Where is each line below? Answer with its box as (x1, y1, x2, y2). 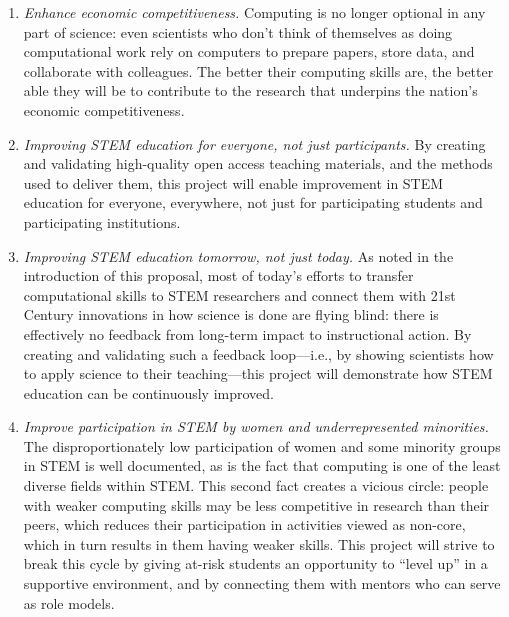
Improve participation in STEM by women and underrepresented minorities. (23, 416, 489, 437)
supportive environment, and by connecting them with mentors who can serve (23, 573, 501, 594)
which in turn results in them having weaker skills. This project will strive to (23, 533, 495, 554)
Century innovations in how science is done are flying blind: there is (23, 304, 439, 325)
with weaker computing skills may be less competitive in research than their (23, 494, 490, 515)
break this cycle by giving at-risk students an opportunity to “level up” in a (23, 553, 488, 574)
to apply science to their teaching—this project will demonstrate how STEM (23, 363, 493, 384)
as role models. (23, 592, 115, 613)
